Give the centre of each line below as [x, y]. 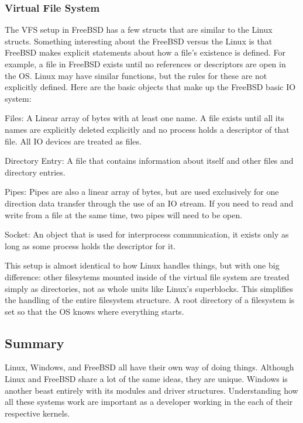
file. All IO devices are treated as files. [73, 141]
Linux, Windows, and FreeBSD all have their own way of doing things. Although [149, 367]
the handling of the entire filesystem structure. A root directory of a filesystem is [150, 300]
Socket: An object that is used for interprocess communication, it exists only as [147, 234]
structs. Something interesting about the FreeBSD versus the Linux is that [139, 41]
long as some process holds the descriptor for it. [90, 245]
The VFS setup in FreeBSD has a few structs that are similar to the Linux [139, 30]
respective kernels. [37, 413]
